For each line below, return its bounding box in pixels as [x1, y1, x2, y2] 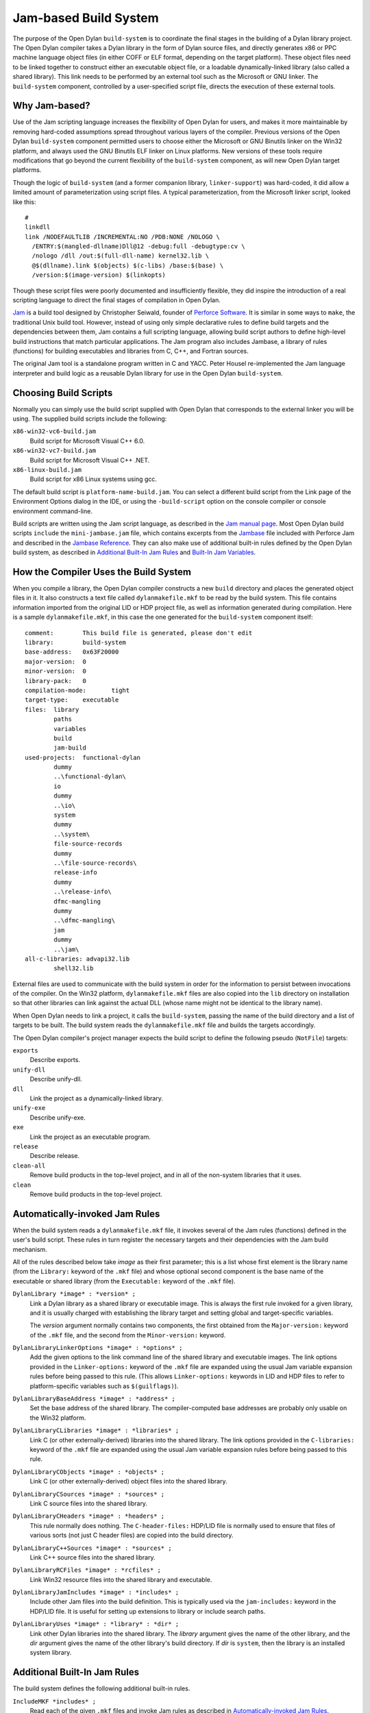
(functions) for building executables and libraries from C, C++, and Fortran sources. [12, 347, 249, 355]
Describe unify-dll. [29, 1075, 82, 1083]
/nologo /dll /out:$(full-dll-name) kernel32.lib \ [32, 252, 209, 260]
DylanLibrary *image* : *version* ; [12, 1290, 136, 1298]
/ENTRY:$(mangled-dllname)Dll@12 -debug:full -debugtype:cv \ [32, 243, 246, 250]
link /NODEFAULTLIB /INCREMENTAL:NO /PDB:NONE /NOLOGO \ [25, 233, 221, 241]
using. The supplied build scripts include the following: [12, 415, 167, 423]
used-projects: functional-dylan [25, 754, 140, 761]
